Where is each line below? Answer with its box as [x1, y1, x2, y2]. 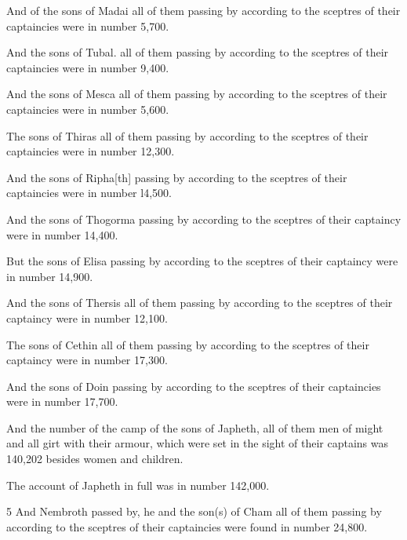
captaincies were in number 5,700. [6, 17, 169, 34]
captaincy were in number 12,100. [6, 309, 168, 326]
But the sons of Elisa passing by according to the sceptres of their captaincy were [6, 253, 398, 269]
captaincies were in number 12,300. [6, 143, 175, 159]
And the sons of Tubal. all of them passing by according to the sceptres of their [6, 44, 389, 60]
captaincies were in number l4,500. [6, 184, 172, 201]
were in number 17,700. [6, 393, 118, 410]
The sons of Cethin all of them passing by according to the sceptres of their [6, 336, 369, 352]
